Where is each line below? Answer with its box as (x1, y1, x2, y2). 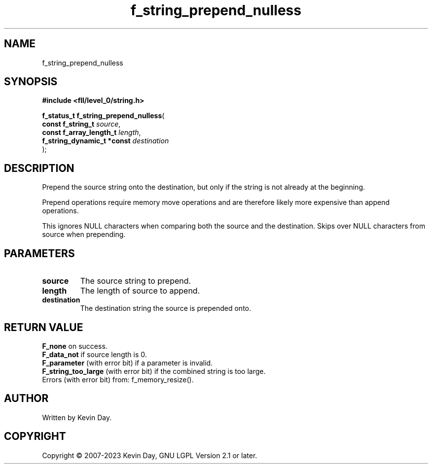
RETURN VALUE (4, 321, 83, 334)
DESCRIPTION (4, 162, 74, 174)
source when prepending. (42, 230, 126, 239)
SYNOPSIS (4, 75, 58, 88)
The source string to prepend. (80, 276, 191, 286)
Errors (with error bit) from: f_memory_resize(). (42, 375, 194, 384)
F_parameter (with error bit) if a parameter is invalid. (42, 358, 213, 367)
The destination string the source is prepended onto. (80, 304, 252, 313)
